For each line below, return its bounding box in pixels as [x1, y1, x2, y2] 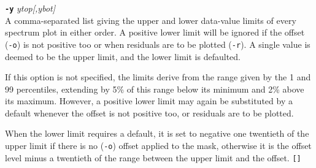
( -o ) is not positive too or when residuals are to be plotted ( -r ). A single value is [5, 37, 310, 50]
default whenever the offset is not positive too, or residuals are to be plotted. [5, 106, 294, 119]
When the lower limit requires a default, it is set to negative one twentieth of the [5, 127, 309, 140]
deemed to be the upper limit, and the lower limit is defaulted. [5, 50, 241, 63]
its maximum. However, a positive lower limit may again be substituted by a [5, 94, 293, 107]
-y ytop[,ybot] [5, 2, 55, 14]
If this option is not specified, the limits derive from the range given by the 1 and [5, 71, 311, 83]
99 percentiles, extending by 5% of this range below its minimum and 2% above [5, 82, 304, 95]
